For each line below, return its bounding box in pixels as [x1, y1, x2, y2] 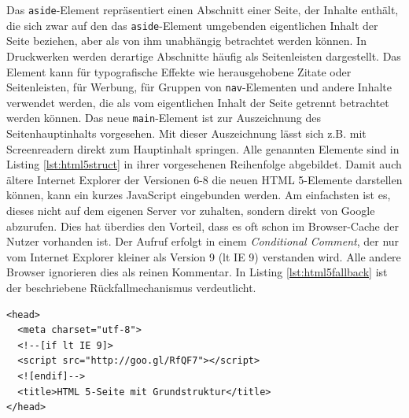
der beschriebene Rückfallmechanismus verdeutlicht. [6, 279, 256, 295]
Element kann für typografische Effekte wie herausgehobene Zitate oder [6, 63, 352, 80]
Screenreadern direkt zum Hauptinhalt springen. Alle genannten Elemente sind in [6, 140, 400, 157]
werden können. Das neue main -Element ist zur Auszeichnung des [6, 109, 321, 126]
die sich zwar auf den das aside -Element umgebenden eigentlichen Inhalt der [6, 17, 378, 33]
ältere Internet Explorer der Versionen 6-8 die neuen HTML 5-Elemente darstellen [6, 171, 403, 187]
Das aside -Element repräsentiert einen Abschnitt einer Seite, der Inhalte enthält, [6, 2, 399, 17]
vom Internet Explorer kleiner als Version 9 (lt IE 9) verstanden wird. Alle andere [6, 248, 401, 264]
